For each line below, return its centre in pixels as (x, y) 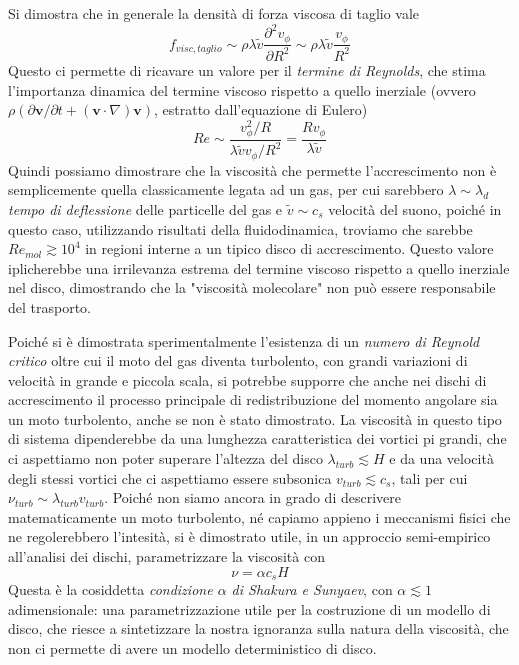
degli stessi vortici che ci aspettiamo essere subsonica (170, 477)
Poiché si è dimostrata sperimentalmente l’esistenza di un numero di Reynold (244, 340)
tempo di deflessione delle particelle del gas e (145, 208)
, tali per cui (429, 477)
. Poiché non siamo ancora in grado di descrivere (252, 497)
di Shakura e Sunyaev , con (312, 589)
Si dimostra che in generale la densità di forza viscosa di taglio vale (214, 13)
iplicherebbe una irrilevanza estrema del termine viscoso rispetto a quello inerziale (259, 267)
